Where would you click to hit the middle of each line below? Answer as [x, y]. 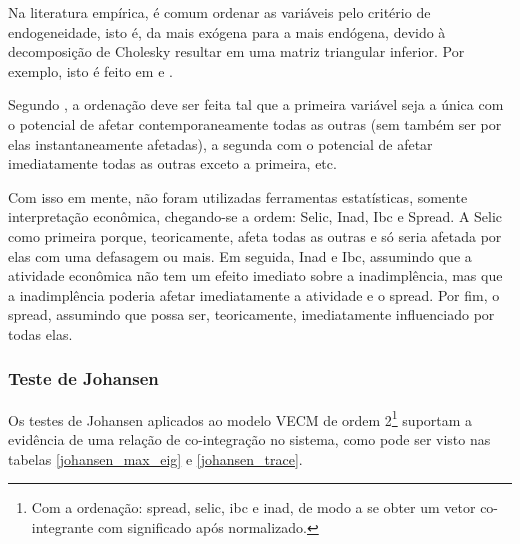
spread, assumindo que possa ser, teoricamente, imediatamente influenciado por [251, 314]
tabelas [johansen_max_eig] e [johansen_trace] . [155, 458]
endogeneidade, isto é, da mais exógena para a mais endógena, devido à [227, 31]
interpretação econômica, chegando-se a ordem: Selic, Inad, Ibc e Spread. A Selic [255, 216]
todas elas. [40, 333]
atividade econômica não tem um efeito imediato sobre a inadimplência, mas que [255, 275]
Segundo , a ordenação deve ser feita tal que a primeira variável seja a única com [256, 104]
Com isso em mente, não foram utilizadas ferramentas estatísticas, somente [238, 196]
